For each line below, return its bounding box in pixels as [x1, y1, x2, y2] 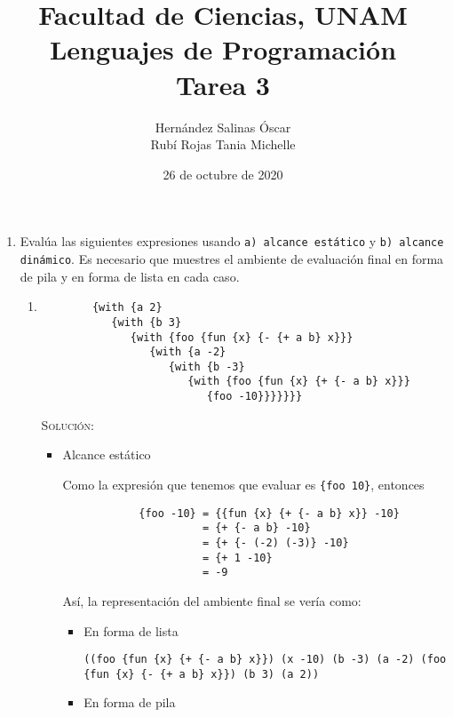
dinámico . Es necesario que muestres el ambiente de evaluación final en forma [20, 249, 444, 267]
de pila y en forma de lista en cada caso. [20, 267, 240, 285]
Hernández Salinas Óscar [155, 117, 291, 136]
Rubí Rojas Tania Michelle [150, 135, 296, 154]
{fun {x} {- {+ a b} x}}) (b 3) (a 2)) [83, 667, 320, 681]
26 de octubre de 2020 [163, 164, 283, 183]
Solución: [41, 415, 94, 434]
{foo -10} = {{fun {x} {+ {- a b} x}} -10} [139, 506, 400, 520]
